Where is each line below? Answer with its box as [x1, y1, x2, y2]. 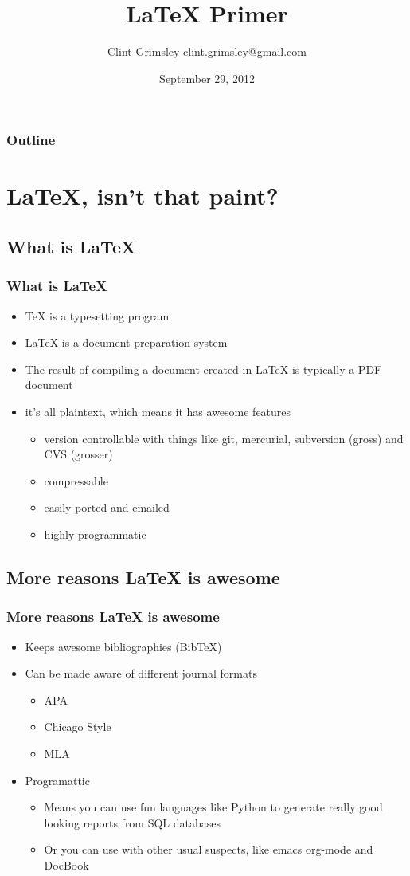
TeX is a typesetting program [25, 307, 170, 324]
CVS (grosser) [44, 446, 113, 462]
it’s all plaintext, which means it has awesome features [25, 403, 291, 419]
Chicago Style [44, 718, 111, 735]
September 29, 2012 [159, 69, 255, 86]
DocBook [44, 856, 89, 873]
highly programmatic [44, 525, 146, 542]
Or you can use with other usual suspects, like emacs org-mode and [44, 841, 373, 858]
